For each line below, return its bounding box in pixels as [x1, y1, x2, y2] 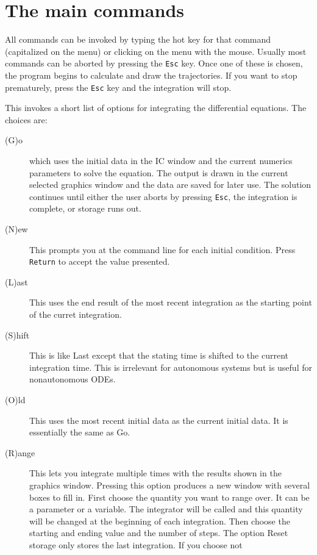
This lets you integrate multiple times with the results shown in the [29, 467, 282, 479]
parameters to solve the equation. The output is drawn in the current [29, 166, 288, 179]
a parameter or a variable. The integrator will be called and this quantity [29, 503, 303, 515]
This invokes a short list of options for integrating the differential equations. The [5, 101, 307, 114]
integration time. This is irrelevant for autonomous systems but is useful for [29, 360, 312, 373]
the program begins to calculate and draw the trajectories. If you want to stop [5, 68, 297, 81]
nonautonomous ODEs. [29, 373, 116, 385]
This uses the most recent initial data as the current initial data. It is [29, 414, 288, 426]
